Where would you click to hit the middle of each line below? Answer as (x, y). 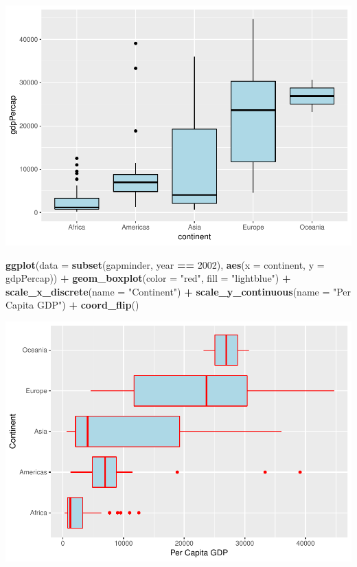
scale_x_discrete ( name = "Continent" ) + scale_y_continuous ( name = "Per (178, 291)
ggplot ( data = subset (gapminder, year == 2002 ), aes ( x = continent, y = (165, 264)
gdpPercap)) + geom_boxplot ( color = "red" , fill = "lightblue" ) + (148, 278)
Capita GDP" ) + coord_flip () (72, 305)
